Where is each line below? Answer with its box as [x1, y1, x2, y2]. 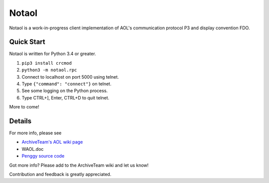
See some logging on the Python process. [21, 88, 108, 94]
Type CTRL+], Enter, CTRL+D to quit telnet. [21, 94, 110, 100]
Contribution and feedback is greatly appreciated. [9, 172, 112, 178]
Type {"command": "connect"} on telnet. [21, 81, 112, 87]
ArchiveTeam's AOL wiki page [21, 139, 83, 145]
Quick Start [9, 38, 45, 46]
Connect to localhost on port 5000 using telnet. [21, 74, 119, 80]
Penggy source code [21, 153, 65, 159]
